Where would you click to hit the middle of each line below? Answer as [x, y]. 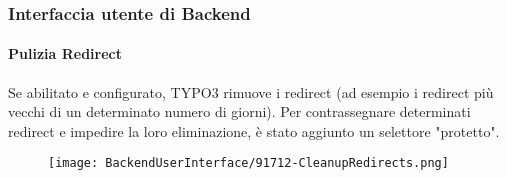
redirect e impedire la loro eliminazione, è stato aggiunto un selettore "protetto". [254, 130]
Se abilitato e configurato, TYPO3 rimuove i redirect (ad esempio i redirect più [251, 91]
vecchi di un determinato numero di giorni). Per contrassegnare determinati [239, 111]
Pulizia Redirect [65, 53]
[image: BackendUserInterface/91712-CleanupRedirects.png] [248, 163]
